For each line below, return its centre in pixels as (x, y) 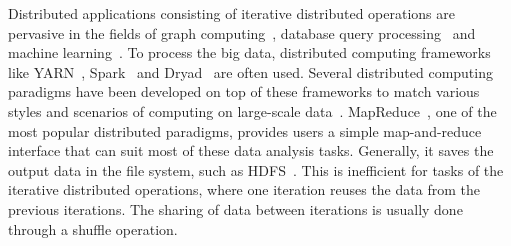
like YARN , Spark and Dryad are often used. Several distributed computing (250, 71)
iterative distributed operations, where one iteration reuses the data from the (244, 189)
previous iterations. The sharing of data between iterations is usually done (235, 208)
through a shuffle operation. (93, 228)
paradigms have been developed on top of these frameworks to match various (244, 91)
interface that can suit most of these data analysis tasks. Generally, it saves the (251, 150)
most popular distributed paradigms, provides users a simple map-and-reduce (245, 130)
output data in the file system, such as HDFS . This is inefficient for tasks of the (256, 169)
